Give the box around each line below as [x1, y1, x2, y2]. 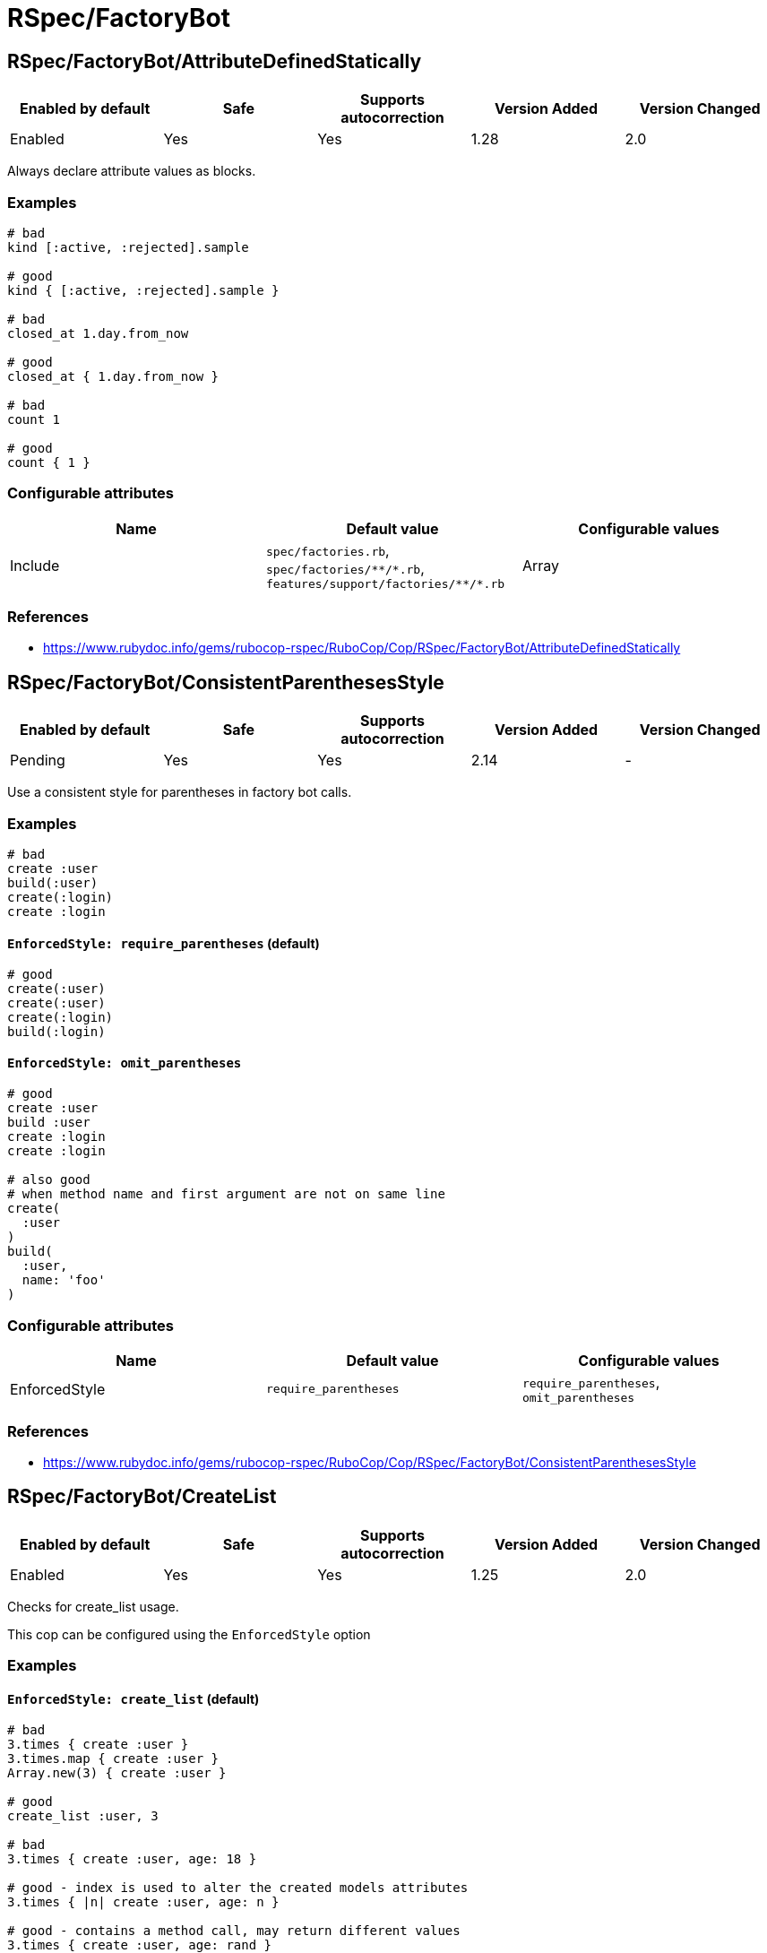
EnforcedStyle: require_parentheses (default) [7, 935, 320, 951]
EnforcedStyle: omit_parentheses [7, 1055, 242, 1070]
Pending [10, 751, 65, 770]
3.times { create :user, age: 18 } [7, 1852, 257, 1867]
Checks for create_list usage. [7, 1598, 179, 1614]
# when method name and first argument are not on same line [7, 1187, 445, 1202]
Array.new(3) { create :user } [7, 1766, 227, 1781]
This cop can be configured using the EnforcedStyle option [7, 1626, 371, 1642]
